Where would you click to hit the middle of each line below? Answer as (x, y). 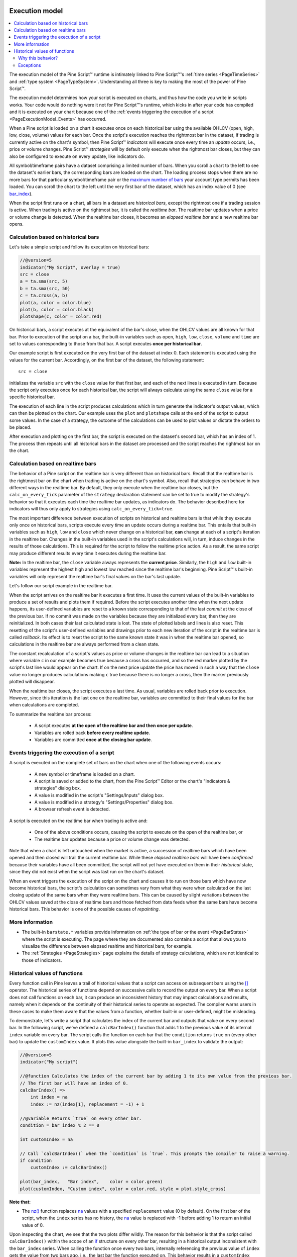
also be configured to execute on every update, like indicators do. (77, 156)
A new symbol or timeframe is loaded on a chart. (85, 774)
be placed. (20, 427)
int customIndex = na (46, 1139)
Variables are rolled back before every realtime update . (92, 733)
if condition (36, 1160)
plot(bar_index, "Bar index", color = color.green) (91, 1182)
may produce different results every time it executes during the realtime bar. (88, 553)
